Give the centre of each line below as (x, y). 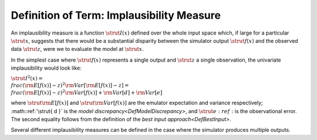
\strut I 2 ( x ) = (27, 78)
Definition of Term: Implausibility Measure (116, 15)
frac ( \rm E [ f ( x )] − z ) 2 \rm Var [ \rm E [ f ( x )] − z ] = (70, 85)
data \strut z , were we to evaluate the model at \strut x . (77, 49)
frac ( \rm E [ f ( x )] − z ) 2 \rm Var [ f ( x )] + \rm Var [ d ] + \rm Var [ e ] (87, 92)
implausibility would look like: (46, 68)
